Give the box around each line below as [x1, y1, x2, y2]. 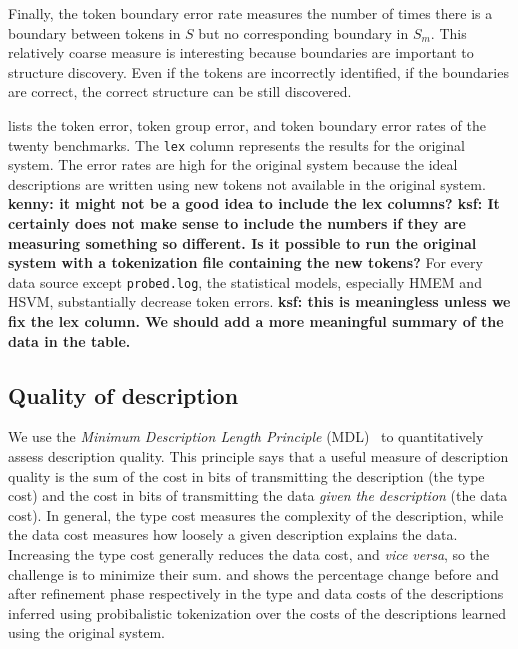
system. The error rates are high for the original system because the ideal [8, 154, 458, 175]
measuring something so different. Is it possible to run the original [8, 232, 477, 253]
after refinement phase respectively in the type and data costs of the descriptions [8, 583, 504, 604]
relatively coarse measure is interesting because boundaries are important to [8, 42, 474, 63]
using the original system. [8, 622, 165, 643]
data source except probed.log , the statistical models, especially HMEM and [8, 271, 482, 292]
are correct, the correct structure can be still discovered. [8, 81, 352, 102]
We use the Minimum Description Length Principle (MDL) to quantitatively [8, 426, 484, 447]
